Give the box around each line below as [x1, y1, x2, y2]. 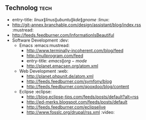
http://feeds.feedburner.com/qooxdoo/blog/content [26, 83, 130, 89]
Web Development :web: [19, 68, 69, 74]
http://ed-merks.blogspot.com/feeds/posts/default [26, 99, 128, 105]
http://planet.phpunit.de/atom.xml [26, 73, 94, 79]
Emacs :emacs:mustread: [19, 42, 70, 48]
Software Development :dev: [12, 37, 69, 43]
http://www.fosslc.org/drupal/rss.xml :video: [26, 109, 115, 115]
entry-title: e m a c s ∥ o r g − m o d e [26, 58, 87, 63]
